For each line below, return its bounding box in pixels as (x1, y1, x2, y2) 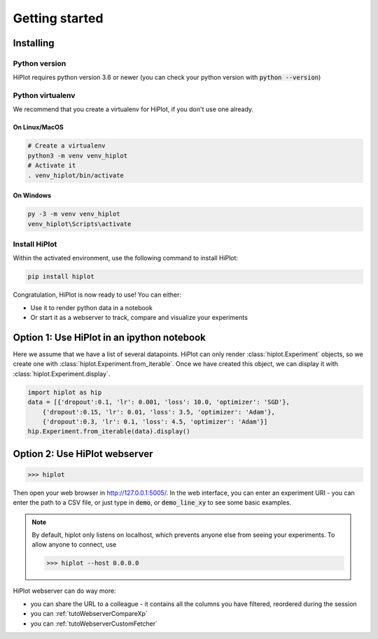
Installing (13, 37, 55, 49)
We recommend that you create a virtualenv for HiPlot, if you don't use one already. (13, 105, 254, 113)
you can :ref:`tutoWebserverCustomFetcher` (30, 619, 157, 628)
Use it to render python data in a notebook (30, 303, 153, 311)
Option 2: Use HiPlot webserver (13, 448, 153, 460)
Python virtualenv (13, 91, 76, 101)
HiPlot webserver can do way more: (13, 587, 116, 595)
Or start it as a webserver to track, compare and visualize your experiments (30, 314, 248, 322)
